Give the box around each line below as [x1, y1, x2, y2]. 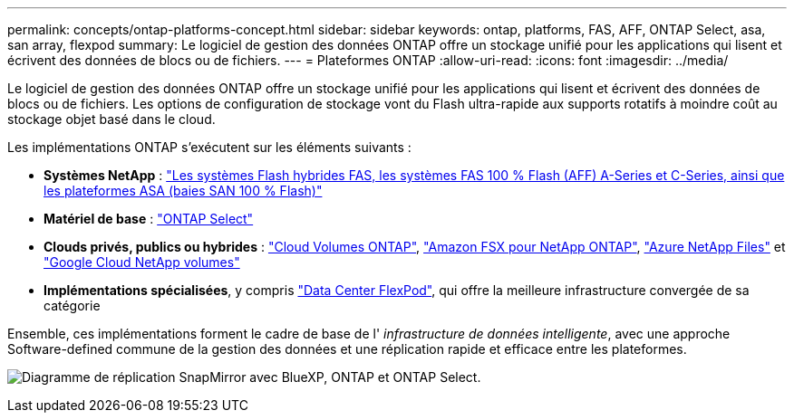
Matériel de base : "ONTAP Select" [44, 211, 254, 226]
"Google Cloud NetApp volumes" [44, 254, 240, 270]
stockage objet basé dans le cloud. [7, 111, 216, 127]
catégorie [44, 298, 101, 313]
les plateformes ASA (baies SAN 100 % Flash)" [44, 183, 323, 198]
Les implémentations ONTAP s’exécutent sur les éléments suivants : [7, 139, 412, 155]
